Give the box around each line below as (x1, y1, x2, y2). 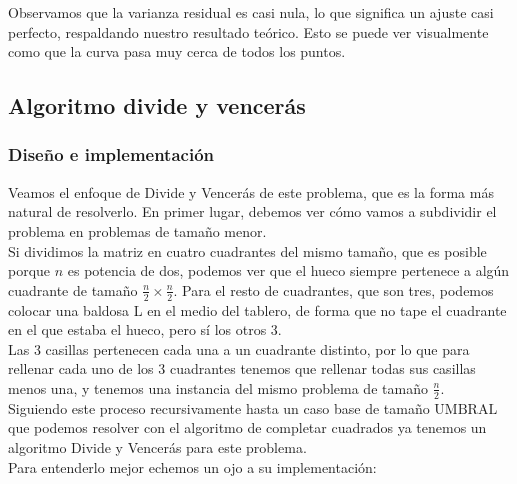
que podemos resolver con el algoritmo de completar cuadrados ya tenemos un (8, 417, 487, 438)
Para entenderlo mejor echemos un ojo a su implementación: (8, 456, 377, 477)
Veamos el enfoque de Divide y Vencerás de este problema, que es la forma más (8, 181, 494, 202)
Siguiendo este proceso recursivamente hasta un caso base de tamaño (8, 397, 430, 418)
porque (8, 260, 51, 281)
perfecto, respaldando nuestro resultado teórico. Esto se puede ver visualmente (8, 21, 489, 42)
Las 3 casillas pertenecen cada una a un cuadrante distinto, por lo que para (8, 338, 470, 359)
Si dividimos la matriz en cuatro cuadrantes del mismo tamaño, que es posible (8, 240, 487, 261)
